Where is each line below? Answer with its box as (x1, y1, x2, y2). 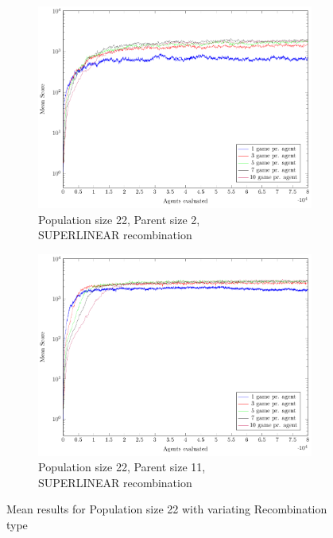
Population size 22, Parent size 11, (38, 459, 206, 475)
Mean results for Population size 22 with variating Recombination (6, 501, 327, 517)
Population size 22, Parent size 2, (38, 211, 200, 227)
